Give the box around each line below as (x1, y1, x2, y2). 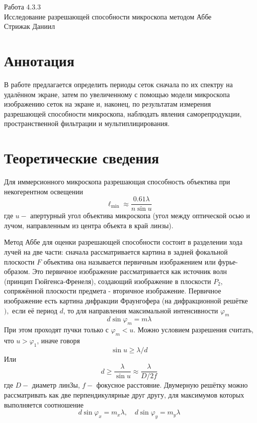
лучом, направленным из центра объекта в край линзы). (4, 220, 173, 230)
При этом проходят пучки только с (4, 324, 109, 335)
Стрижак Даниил (4, 21, 55, 31)
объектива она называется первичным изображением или (43, 256, 216, 267)
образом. (4, 266, 30, 277)
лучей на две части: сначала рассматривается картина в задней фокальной (4, 247, 228, 257)
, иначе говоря (37, 335, 80, 345)
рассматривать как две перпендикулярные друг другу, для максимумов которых (4, 390, 244, 400)
